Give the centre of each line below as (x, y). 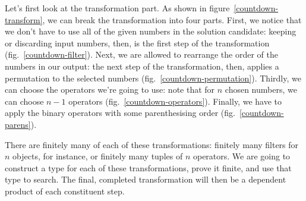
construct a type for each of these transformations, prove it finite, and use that (148, 167)
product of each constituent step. (65, 191)
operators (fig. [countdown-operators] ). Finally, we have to (175, 101)
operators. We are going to (242, 156)
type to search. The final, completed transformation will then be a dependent (146, 179)
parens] (18, 124)
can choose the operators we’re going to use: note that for (110, 89)
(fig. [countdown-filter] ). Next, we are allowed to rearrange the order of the (141, 54)
